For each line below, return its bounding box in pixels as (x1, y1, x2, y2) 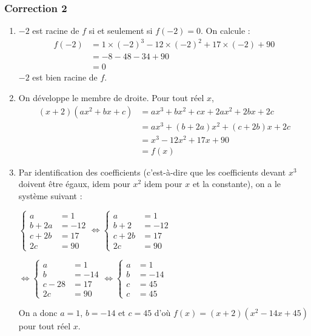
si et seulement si (89, 24, 153, 37)
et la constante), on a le (192, 177, 281, 190)
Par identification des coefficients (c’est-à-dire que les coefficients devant (18, 165, 286, 178)
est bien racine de (32, 71, 98, 84)
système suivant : (18, 189, 82, 202)
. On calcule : (201, 24, 250, 37)
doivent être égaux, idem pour (18, 177, 130, 190)
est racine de (32, 24, 79, 37)
